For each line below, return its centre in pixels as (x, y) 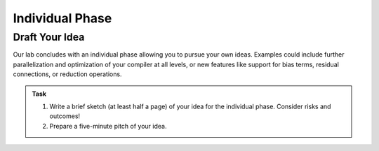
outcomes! (65, 116)
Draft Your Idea (49, 37)
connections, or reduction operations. (67, 74)
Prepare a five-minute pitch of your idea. (108, 126)
